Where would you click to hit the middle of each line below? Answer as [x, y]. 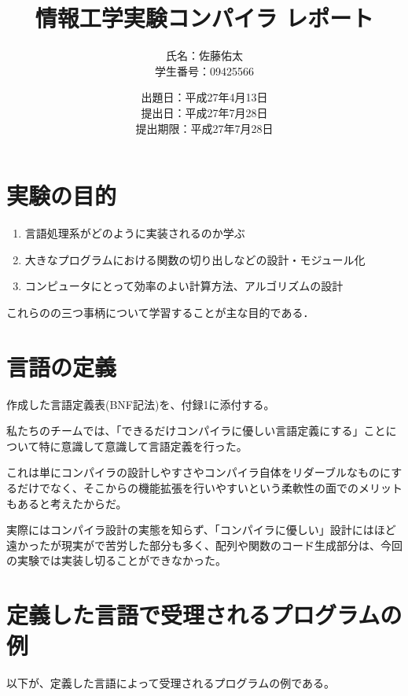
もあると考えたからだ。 [67, 503]
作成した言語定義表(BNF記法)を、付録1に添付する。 [141, 404]
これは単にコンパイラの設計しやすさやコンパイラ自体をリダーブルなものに [199, 472]
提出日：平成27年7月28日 [204, 112]
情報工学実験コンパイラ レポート [204, 18]
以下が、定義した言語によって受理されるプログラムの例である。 [171, 683]
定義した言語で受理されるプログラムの [204, 615]
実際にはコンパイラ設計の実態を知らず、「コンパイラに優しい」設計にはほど [201, 530]
